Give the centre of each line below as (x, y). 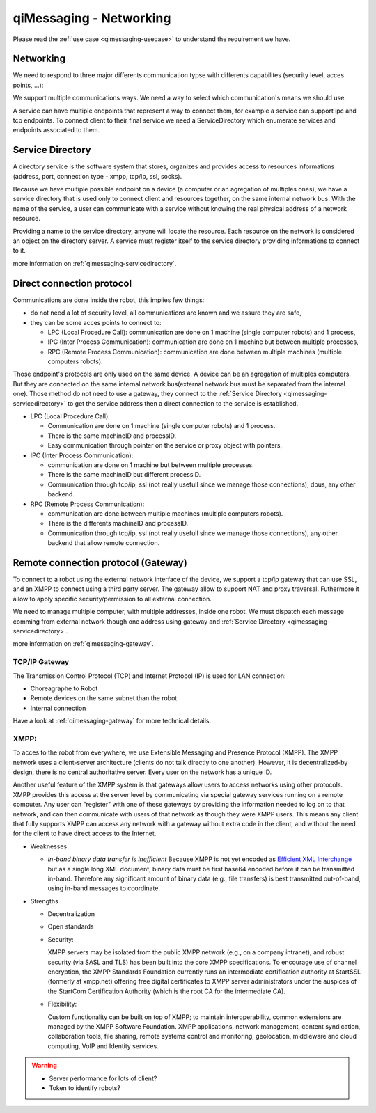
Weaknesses (49, 846)
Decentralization (71, 914)
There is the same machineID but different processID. (124, 475)
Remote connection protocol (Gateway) (100, 563)
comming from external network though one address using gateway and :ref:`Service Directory (149, 621)
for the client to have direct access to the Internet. (85, 834)
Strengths (44, 901)
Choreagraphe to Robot (64, 688)
